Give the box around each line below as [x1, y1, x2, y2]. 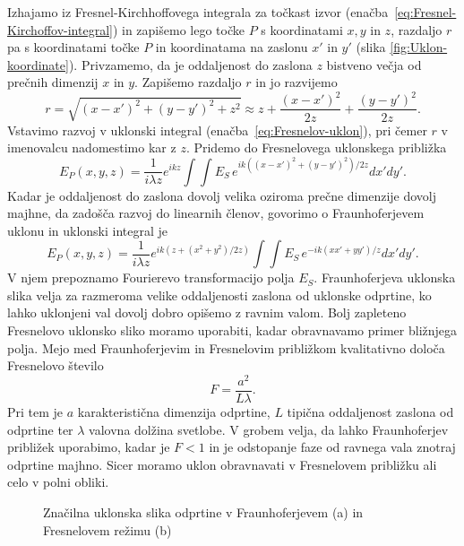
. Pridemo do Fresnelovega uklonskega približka [185, 138, 447, 157]
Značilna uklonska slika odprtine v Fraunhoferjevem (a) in [43, 502, 364, 521]
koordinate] [7, 55, 69, 74]
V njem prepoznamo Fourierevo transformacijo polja [7, 268, 295, 287]
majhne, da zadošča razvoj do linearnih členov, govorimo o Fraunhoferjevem [7, 204, 425, 222]
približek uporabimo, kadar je [7, 438, 170, 456]
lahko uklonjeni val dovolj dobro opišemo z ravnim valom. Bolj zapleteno [7, 303, 407, 322]
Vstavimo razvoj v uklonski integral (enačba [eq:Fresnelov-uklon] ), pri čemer [7, 120, 427, 139]
